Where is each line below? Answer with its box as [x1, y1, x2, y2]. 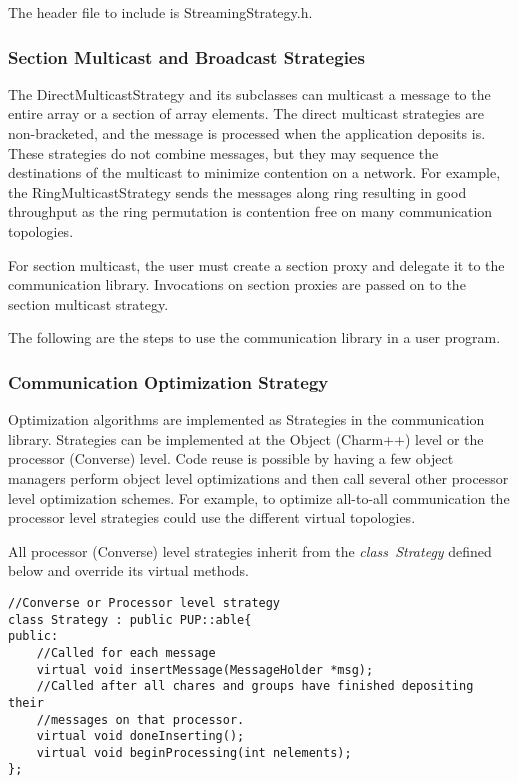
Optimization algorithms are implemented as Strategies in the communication [8, 409, 485, 430]
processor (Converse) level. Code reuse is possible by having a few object [8, 448, 454, 469]
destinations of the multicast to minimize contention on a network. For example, [8, 162, 501, 183]
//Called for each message [36, 645, 216, 660]
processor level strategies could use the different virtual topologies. [8, 507, 416, 528]
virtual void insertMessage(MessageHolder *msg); [36, 662, 374, 677]
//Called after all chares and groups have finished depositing [36, 679, 474, 694]
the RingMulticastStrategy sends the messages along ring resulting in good [8, 181, 467, 202]
